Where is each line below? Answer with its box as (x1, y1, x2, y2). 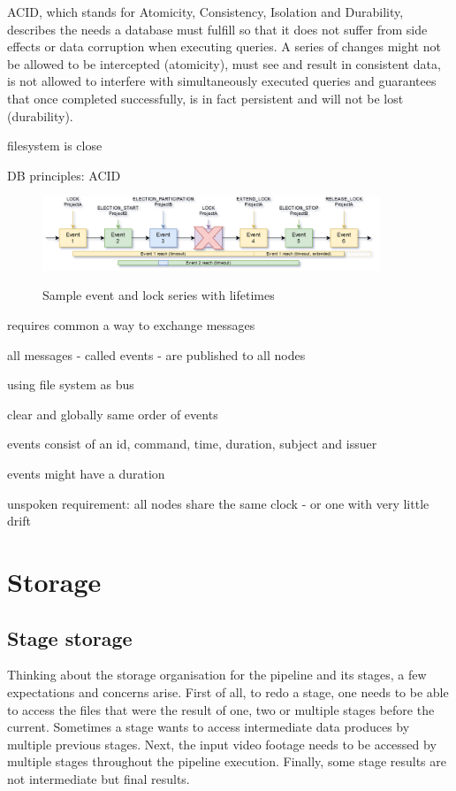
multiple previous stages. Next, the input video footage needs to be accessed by (7, 734, 437, 753)
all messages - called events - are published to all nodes (7, 345, 306, 364)
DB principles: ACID (7, 165, 121, 184)
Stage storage (7, 624, 133, 651)
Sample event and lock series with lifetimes (42, 286, 275, 304)
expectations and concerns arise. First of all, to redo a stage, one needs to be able (7, 682, 449, 701)
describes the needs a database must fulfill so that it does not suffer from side (7, 19, 428, 38)
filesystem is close (7, 136, 103, 155)
